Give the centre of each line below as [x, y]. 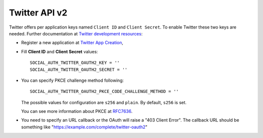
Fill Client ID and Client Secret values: [60, 51]
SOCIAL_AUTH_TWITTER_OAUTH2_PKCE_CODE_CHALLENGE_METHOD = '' [104, 92]
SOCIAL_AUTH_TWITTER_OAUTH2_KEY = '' [75, 63]
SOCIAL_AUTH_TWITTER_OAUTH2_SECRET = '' [79, 69]
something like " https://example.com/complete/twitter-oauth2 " [85, 127]
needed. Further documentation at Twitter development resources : [76, 33]
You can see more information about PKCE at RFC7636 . [77, 111]
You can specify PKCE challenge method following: [73, 80]
